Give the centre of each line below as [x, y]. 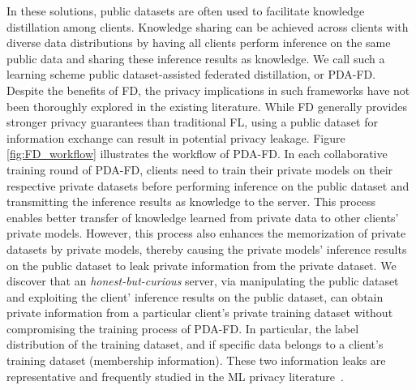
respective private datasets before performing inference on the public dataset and [208, 185]
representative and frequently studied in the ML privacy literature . [175, 376]
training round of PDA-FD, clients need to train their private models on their [200, 169]
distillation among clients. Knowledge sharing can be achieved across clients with [208, 26]
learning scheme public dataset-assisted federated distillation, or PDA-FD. [191, 74]
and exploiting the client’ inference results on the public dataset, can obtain [195, 296]
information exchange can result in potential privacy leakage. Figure [176, 137]
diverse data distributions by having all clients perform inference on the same [199, 43]
